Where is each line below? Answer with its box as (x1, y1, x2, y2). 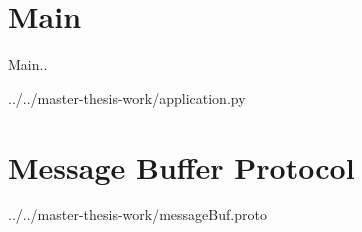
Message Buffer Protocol (8, 146, 355, 187)
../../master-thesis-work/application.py (8, 87, 246, 108)
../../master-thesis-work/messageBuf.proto (8, 204, 267, 225)
